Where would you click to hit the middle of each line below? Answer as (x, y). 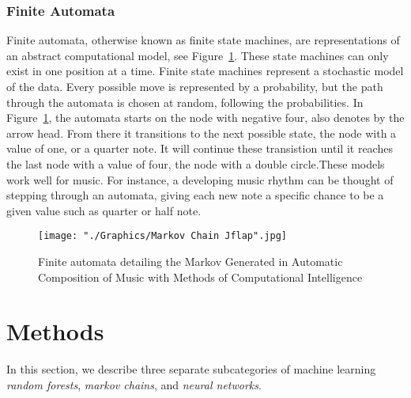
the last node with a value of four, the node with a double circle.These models (196, 163)
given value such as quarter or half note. (104, 210)
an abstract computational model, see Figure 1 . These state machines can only (198, 55)
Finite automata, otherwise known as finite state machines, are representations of (203, 40)
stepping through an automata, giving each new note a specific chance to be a (195, 195)
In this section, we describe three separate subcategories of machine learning (191, 369)
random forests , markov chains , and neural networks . (134, 384)
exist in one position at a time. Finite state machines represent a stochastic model (205, 71)
